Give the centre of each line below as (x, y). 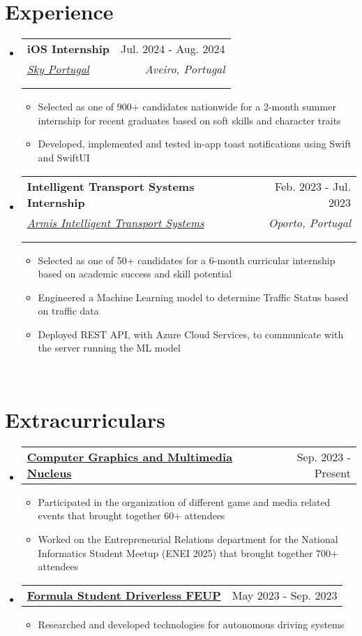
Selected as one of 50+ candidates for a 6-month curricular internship (187, 260)
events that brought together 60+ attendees (131, 515)
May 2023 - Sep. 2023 (285, 595)
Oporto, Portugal (309, 222)
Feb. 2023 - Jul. (313, 186)
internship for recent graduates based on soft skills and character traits (189, 120)
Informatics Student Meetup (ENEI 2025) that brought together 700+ (188, 552)
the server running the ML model (109, 348)
